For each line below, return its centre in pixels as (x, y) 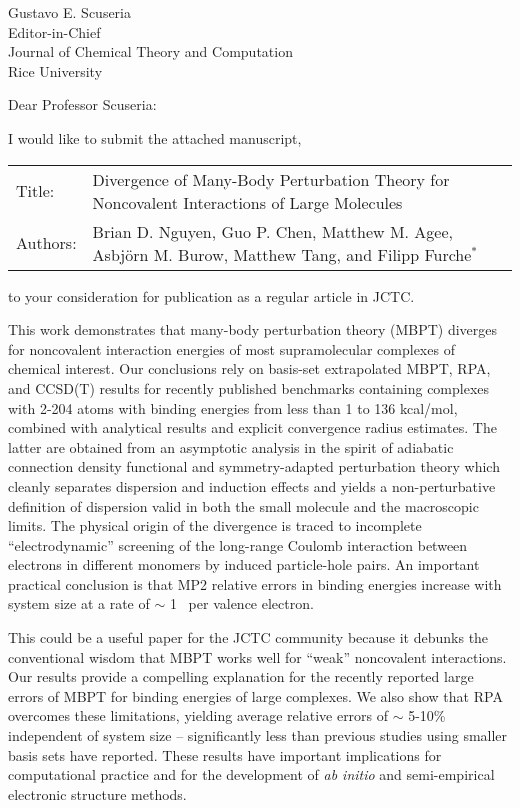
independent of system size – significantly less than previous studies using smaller (258, 735)
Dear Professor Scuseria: (82, 104)
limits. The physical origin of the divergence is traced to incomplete (215, 525)
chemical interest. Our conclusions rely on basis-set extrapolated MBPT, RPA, (249, 368)
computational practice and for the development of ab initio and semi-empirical (251, 774)
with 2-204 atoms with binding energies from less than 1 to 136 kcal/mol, (233, 407)
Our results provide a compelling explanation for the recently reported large (241, 676)
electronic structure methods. (97, 793)
